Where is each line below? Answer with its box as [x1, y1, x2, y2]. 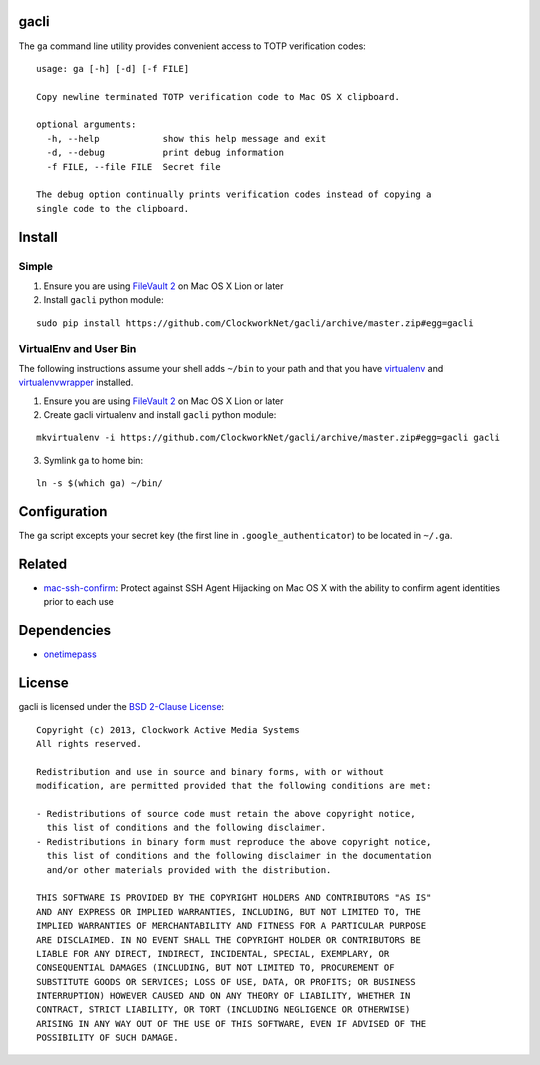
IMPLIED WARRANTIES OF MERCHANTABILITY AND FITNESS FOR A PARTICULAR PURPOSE [36, 920, 427, 932]
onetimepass [43, 648, 97, 660]
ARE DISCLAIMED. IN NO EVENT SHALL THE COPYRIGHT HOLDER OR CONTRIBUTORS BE [36, 934, 422, 945]
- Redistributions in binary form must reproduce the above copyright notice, [36, 836, 432, 847]
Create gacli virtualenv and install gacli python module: [43, 409, 277, 421]
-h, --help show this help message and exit [46, 133, 327, 144]
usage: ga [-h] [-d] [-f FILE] [36, 63, 190, 74]
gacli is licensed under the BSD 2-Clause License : [18, 701, 225, 713]
